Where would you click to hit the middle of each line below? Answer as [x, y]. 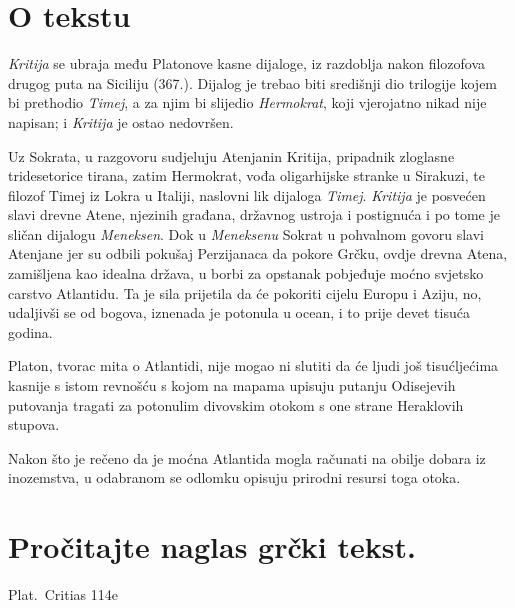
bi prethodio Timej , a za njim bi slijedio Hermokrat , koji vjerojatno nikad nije [247, 102]
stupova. [34, 424]
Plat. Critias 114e [63, 594]
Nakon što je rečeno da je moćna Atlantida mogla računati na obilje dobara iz [247, 457]
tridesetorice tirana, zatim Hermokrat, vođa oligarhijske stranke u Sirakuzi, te [246, 175]
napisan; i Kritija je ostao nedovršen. [121, 121]
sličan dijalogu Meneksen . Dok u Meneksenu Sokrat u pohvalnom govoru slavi [246, 233]
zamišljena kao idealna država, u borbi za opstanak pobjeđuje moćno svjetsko [246, 273]
